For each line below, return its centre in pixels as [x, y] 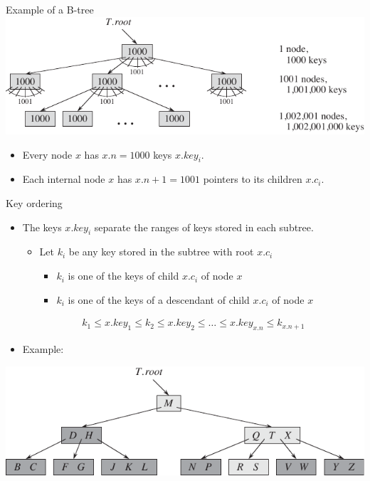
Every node [47, 154]
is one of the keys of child [123, 276]
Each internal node [64, 179]
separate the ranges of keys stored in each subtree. [204, 227]
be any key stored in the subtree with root [161, 252]
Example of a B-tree [50, 9]
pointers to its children [253, 179]
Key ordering [34, 203]
